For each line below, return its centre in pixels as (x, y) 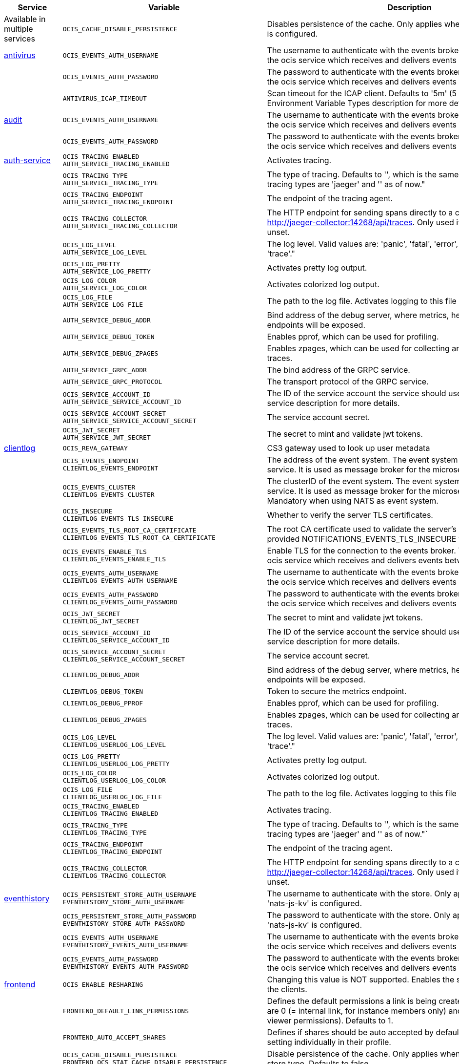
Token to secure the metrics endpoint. (337, 691)
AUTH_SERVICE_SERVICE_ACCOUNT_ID (122, 402)
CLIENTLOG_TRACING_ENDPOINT (112, 852)
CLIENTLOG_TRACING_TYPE (105, 833)
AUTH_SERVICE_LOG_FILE (103, 305)
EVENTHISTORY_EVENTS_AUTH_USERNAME (126, 945)
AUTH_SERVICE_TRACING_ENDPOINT (118, 202)
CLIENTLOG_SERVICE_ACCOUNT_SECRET (124, 659)
